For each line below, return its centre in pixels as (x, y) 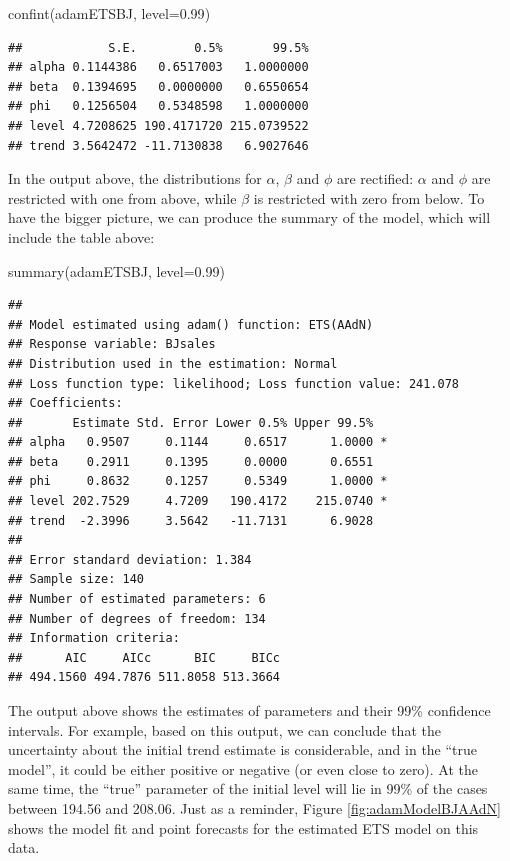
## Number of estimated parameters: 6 (137, 599)
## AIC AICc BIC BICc (144, 657)
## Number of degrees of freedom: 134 (137, 618)
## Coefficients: (65, 403)
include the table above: (81, 236)
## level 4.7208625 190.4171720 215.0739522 (158, 125)
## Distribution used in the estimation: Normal (173, 363)
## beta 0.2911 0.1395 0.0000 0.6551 (191, 461)
